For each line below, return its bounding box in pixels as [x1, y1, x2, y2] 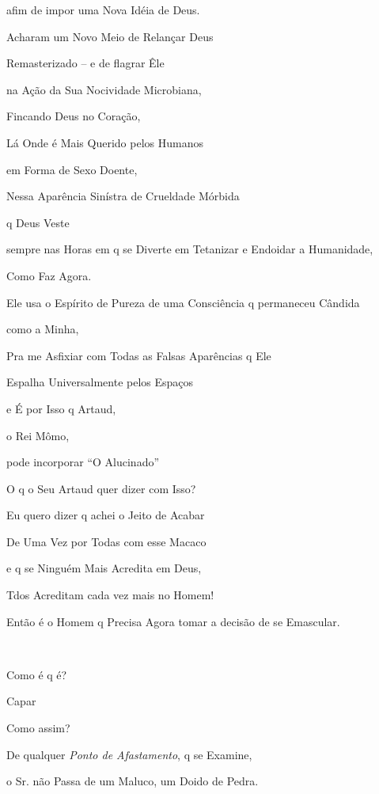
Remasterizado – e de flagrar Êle [6, 55, 165, 71]
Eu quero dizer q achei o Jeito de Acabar [6, 507, 205, 523]
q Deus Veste [6, 214, 70, 230]
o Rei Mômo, [6, 427, 70, 443]
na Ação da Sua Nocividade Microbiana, [6, 81, 202, 97]
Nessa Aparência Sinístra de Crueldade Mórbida [6, 188, 240, 204]
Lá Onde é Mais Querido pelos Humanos [6, 134, 203, 150]
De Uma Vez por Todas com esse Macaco [6, 533, 207, 549]
